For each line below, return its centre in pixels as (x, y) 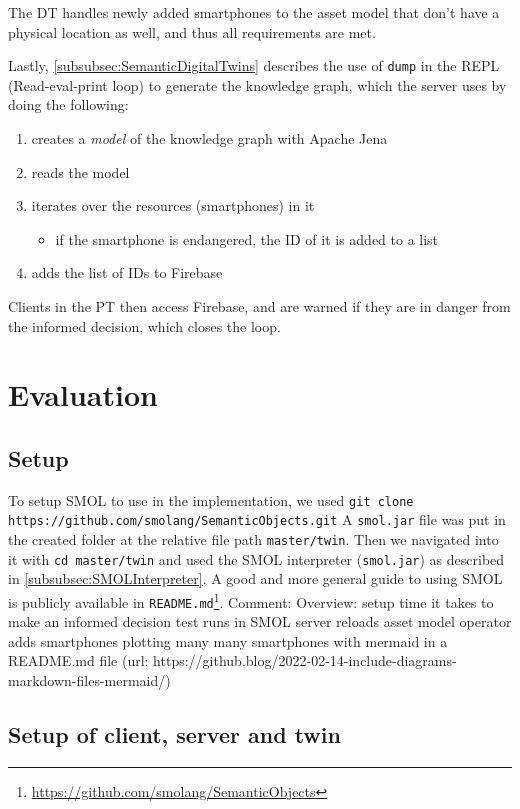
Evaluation (83, 394)
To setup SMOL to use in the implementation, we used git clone (211, 499)
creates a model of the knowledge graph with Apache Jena (209, 138)
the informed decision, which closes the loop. (144, 325)
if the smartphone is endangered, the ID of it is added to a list (247, 238)
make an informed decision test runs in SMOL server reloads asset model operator (260, 621)
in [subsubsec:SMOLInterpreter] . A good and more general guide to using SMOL (255, 578)
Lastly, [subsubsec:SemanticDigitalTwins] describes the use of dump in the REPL (254, 65)
